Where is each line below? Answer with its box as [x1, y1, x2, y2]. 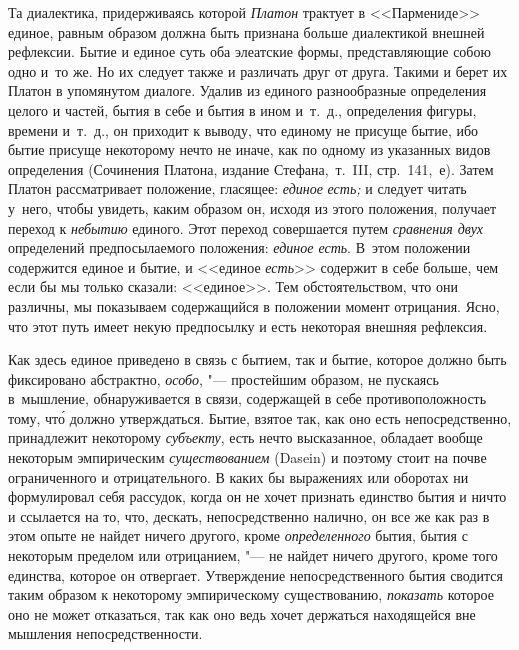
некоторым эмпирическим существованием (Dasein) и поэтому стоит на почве [8, 447, 487, 468]
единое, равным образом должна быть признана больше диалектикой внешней [8, 21, 485, 42]
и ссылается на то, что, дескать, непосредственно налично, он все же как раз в [8, 505, 490, 526]
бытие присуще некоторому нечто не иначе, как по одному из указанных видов [8, 139, 491, 160]
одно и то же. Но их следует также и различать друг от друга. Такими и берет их [8, 60, 508, 81]
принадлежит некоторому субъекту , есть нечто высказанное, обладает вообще [8, 427, 483, 448]
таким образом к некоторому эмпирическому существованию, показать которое [8, 584, 494, 605]
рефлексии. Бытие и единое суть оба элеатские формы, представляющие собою [8, 41, 491, 62]
